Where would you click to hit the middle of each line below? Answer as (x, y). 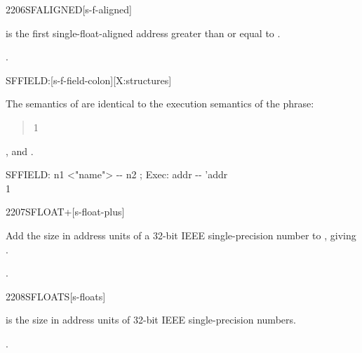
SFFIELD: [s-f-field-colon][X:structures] (89, 80)
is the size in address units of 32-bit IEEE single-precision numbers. (151, 320)
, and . (20, 151)
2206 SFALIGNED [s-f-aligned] (69, 9)
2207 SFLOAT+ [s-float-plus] (65, 212)
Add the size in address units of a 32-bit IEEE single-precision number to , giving (181, 235)
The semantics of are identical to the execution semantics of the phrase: (160, 104)
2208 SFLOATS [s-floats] (56, 296)
